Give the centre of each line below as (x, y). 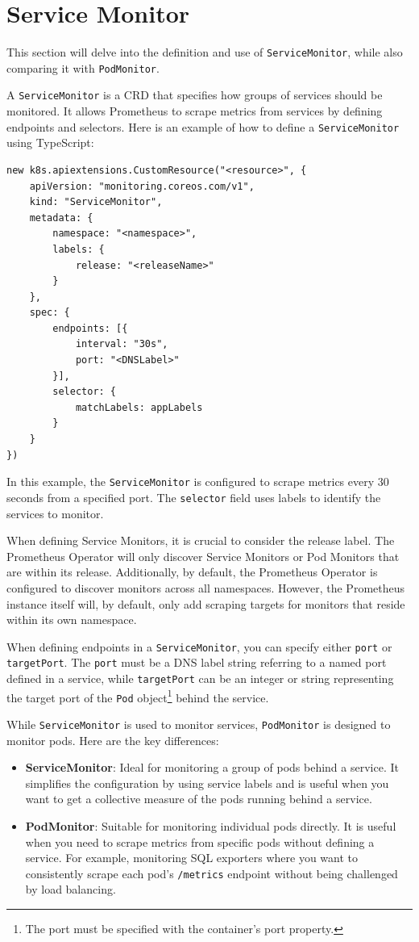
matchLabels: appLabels (139, 407)
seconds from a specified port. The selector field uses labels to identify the (194, 497)
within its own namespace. (72, 620)
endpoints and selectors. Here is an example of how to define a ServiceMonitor (203, 126)
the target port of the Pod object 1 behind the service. (138, 696)
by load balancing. (71, 889)
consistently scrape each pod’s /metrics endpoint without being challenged (212, 873)
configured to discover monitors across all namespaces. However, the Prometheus (206, 587)
